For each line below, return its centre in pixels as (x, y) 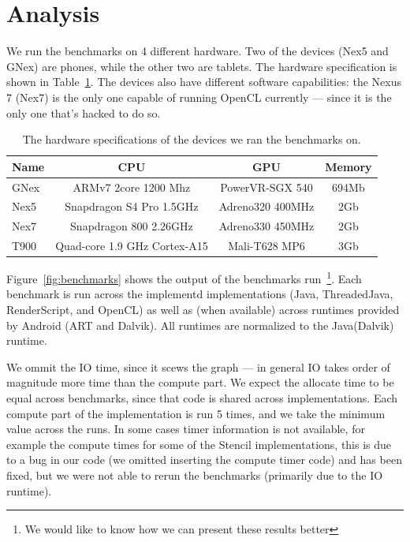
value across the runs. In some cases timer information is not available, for (186, 429)
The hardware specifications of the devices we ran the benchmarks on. (192, 139)
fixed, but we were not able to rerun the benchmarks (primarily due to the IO (195, 475)
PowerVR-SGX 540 (266, 187)
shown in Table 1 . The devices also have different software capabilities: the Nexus (204, 82)
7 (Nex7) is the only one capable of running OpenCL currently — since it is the (199, 97)
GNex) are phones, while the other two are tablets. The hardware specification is (202, 66)
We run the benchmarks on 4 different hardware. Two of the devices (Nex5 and (198, 51)
